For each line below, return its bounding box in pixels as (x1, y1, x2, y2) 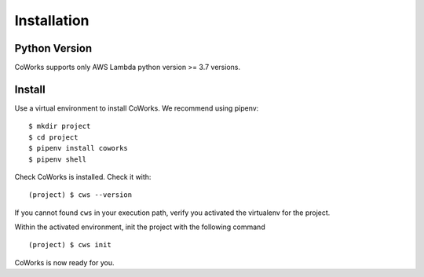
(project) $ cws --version (28, 191, 133, 199)
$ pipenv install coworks (28, 144, 129, 153)
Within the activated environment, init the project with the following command (14, 222, 266, 231)
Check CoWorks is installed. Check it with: (14, 172, 152, 181)
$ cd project (28, 133, 79, 141)
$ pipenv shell (28, 155, 87, 164)
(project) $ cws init (28, 240, 111, 250)
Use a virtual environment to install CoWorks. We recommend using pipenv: (14, 103, 259, 113)
